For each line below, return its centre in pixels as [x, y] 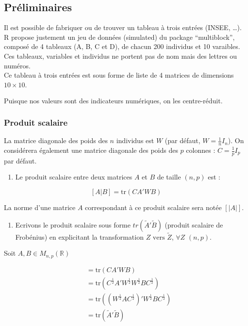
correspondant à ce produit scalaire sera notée [153, 207]
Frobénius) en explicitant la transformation [79, 236]
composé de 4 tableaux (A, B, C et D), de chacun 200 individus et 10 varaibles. [122, 46]
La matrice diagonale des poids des [56, 140]
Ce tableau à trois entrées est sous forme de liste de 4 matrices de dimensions [119, 75]
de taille [169, 177]
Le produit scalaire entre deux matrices [74, 177]
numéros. [17, 65]
